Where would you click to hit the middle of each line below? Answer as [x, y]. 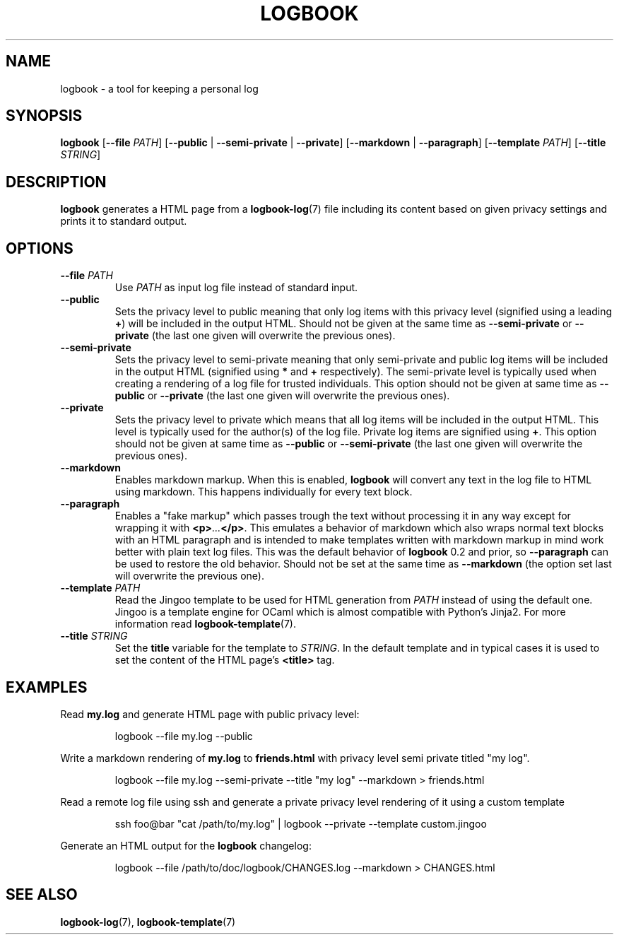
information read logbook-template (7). [205, 624]
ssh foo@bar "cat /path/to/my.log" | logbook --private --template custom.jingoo [301, 823]
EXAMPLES [47, 687]
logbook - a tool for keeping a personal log [159, 88]
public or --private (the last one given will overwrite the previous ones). [282, 396]
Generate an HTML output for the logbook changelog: [186, 845]
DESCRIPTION [56, 182]
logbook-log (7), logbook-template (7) [148, 922]
